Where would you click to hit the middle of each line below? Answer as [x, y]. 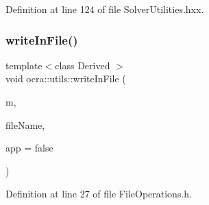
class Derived [83, 65]
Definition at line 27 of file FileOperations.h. [99, 194]
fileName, [25, 124]
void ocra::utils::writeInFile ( [66, 79]
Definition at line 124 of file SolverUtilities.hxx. [105, 9]
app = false [29, 148]
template [24, 65]
